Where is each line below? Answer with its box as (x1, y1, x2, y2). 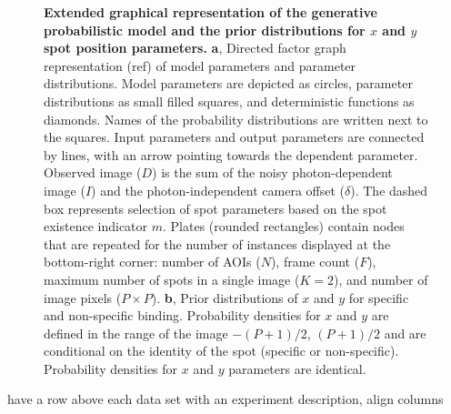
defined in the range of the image (44, 323, 228, 342)
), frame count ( (270, 252, 360, 271)
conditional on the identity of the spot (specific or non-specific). (44, 341, 399, 360)
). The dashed (350, 180, 428, 199)
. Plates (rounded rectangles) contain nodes (163, 217, 405, 236)
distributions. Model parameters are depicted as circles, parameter (44, 74, 413, 93)
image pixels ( (44, 288, 122, 307)
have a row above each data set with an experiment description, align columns (7, 389, 444, 409)
